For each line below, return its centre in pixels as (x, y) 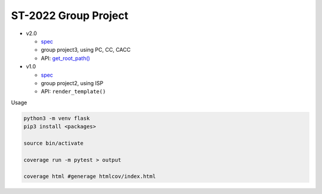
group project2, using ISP (72, 83)
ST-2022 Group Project (69, 15)
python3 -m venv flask (57, 118)
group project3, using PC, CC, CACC (86, 50)
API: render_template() (73, 92)
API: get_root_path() (66, 58)
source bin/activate (53, 143)
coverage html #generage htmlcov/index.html (90, 176)
